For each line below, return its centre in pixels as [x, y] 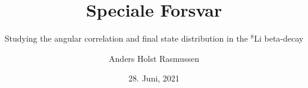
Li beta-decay [279, 38]
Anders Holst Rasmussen [154, 58]
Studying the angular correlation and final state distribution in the [126, 38]
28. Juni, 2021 [154, 78]
